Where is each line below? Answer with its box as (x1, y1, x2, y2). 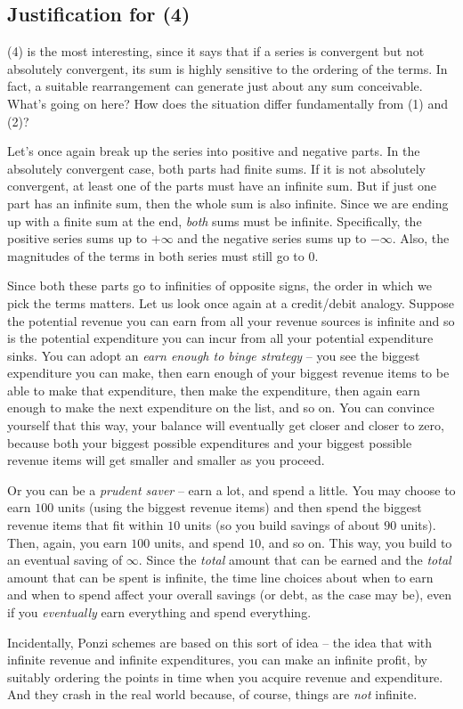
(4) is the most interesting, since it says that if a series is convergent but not (7, 42, 425, 61)
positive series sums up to (7, 229, 148, 248)
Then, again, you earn (7, 533, 127, 551)
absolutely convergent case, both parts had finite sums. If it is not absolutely (7, 159, 426, 177)
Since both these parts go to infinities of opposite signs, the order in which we (7, 276, 432, 295)
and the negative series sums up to (177, 229, 367, 248)
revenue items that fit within (7, 516, 164, 534)
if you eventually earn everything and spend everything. (7, 603, 312, 622)
